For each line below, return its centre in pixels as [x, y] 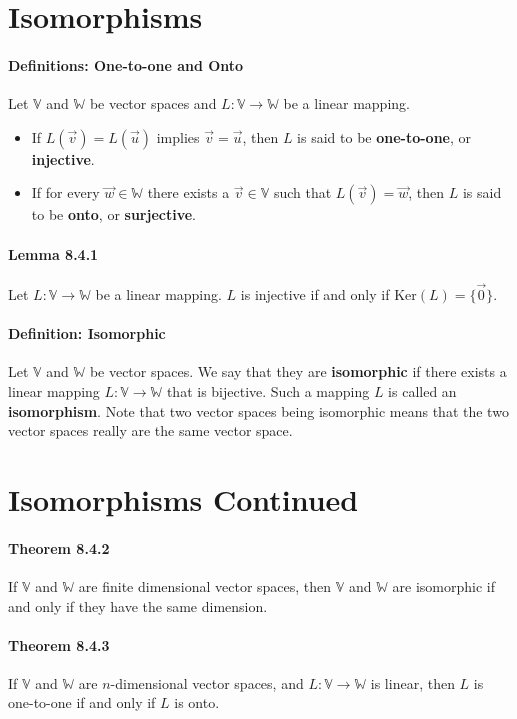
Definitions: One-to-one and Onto [126, 64]
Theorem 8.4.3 [59, 644]
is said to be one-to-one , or [384, 136]
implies [178, 136]
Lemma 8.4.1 [53, 253]
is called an [422, 390]
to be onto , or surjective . [113, 214]
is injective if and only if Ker [328, 293]
